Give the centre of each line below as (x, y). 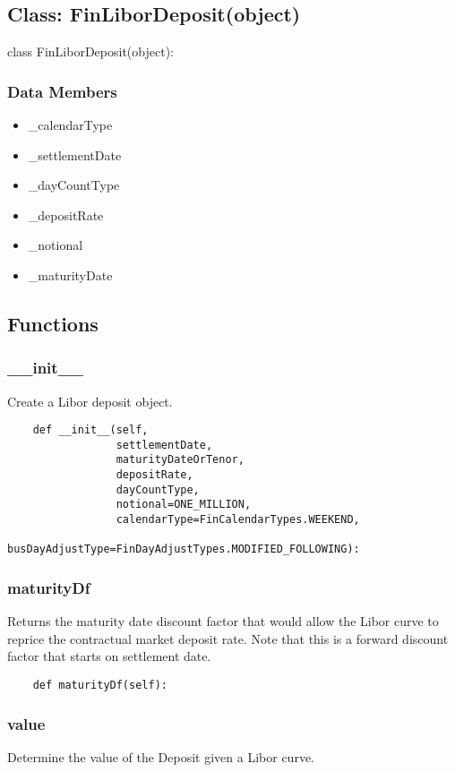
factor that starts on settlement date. (109, 656)
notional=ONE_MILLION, (184, 505)
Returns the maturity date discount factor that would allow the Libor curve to (223, 621)
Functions (53, 323)
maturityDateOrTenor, (180, 460)
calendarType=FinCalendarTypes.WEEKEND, (238, 520)
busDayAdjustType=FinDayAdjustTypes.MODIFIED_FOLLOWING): (184, 549)
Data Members (62, 91)
